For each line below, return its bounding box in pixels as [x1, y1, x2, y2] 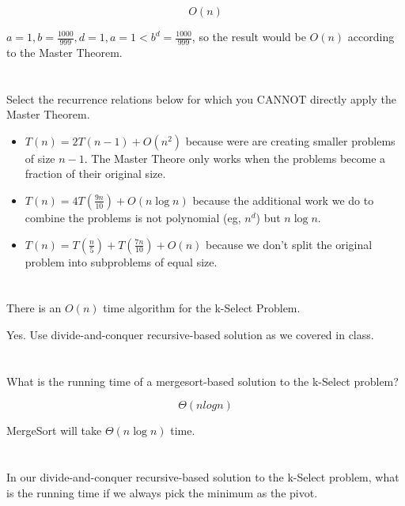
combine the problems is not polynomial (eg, [25, 209, 241, 225]
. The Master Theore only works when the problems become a [84, 149, 386, 166]
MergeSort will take [6, 422, 102, 439]
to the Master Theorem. [6, 43, 123, 60]
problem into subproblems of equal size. [25, 253, 218, 270]
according [347, 28, 395, 44]
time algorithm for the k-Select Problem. [103, 300, 301, 316]
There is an [6, 300, 62, 316]
